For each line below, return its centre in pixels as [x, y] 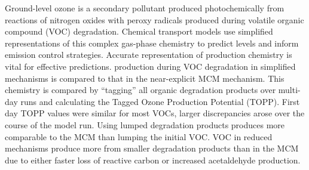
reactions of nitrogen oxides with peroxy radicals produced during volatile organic [154, 19]
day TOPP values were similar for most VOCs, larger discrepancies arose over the [155, 113]
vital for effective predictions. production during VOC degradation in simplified [150, 66]
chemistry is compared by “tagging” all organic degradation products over [140, 90]
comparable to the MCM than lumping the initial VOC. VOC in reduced [139, 136]
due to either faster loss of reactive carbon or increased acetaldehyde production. [153, 160]
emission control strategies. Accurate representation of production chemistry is [149, 55]
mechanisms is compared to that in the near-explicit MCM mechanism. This [145, 78]
